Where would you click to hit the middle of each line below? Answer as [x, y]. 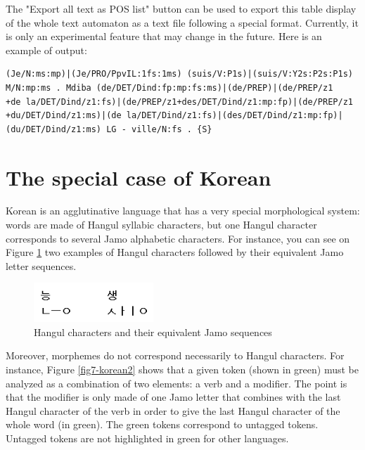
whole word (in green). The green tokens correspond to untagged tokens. [162, 424]
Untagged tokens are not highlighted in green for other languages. [147, 438]
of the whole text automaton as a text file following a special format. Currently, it [182, 22]
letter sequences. [41, 265]
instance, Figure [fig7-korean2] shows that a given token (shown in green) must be [182, 369]
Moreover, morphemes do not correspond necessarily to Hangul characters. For [175, 355]
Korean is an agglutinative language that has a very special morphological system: [183, 211]
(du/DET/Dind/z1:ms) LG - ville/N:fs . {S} [109, 129]
